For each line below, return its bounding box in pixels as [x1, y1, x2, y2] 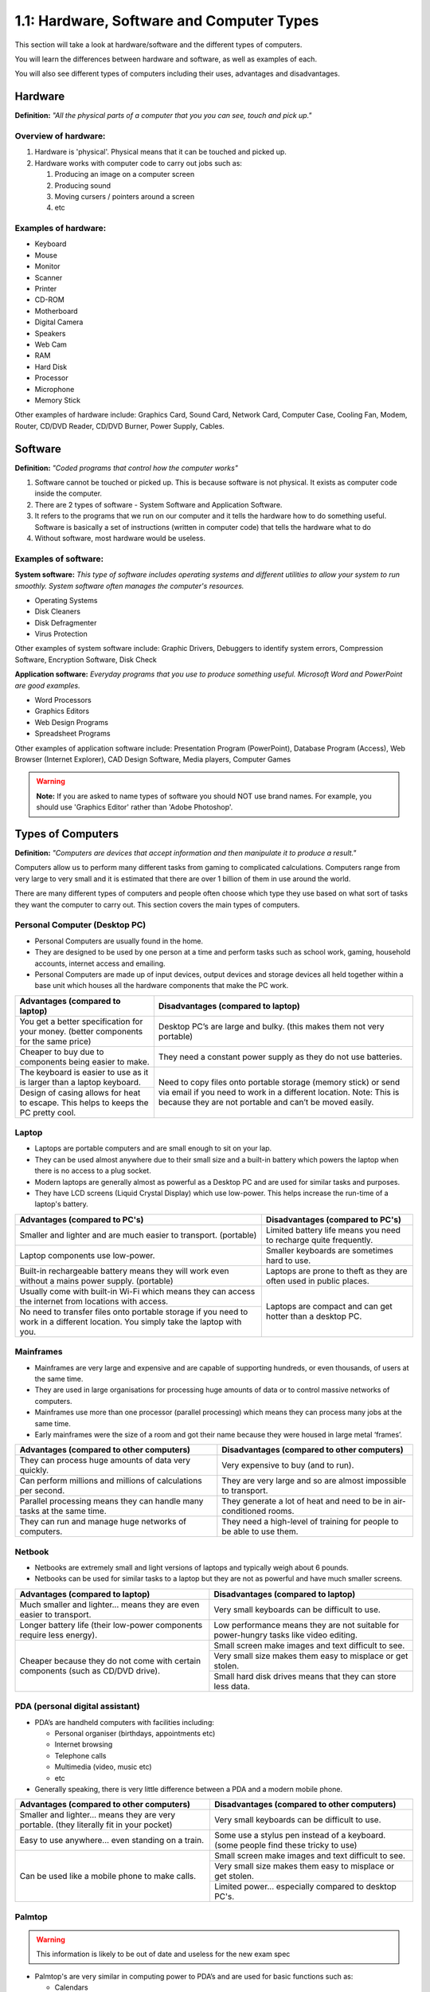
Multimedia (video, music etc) [54, 1762, 152, 1772]
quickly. [19, 1465, 49, 1476]
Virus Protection [34, 629, 88, 639]
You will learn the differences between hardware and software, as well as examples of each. [14, 54, 318, 64]
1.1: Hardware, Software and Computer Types [14, 12, 319, 29]
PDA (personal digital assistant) [14, 1701, 140, 1712]
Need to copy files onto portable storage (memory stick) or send [158, 1076, 401, 1088]
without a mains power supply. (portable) [19, 1275, 174, 1286]
